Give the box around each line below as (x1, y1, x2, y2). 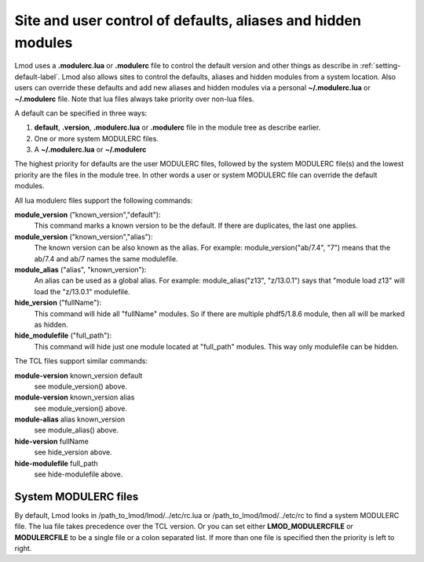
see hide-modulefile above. (34, 469, 123, 479)
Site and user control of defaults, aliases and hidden (14, 12, 361, 29)
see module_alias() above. (34, 425, 119, 435)
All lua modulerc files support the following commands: (14, 195, 193, 205)
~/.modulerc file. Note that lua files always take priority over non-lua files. (14, 94, 254, 104)
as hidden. (34, 319, 68, 329)
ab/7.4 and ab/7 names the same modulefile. (34, 254, 178, 263)
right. (14, 544, 32, 553)
